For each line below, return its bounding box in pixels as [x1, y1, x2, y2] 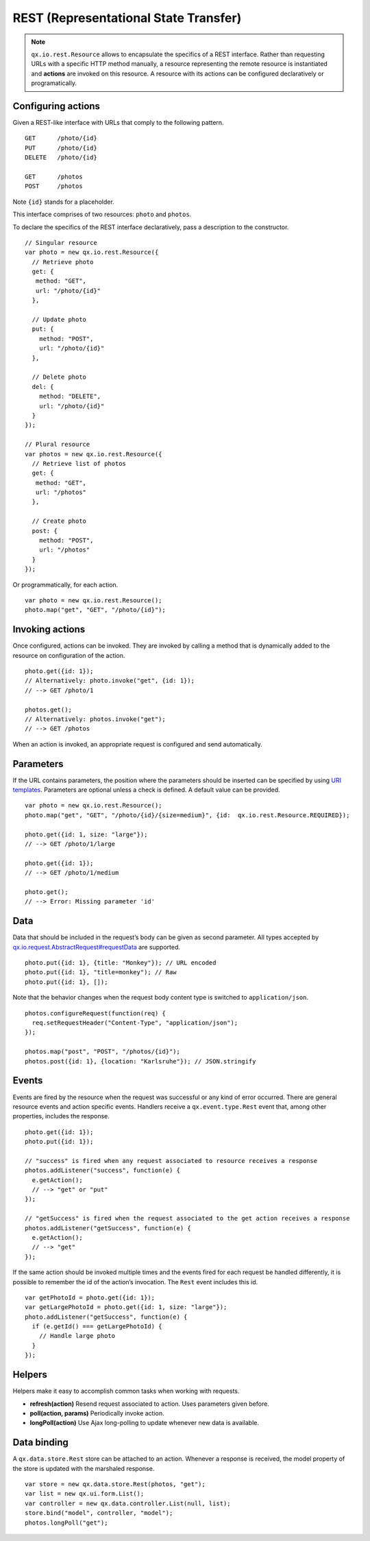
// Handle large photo [38, 1332, 116, 1340]
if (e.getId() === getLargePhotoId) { [32, 1323, 162, 1330]
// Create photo [32, 517, 87, 525]
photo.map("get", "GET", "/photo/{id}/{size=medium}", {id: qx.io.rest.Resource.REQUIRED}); [25, 811, 350, 819]
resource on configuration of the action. [12, 651, 125, 659]
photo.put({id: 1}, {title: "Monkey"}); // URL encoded [25, 959, 217, 967]
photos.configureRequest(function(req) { [25, 1009, 166, 1017]
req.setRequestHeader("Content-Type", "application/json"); [32, 1019, 238, 1027]
